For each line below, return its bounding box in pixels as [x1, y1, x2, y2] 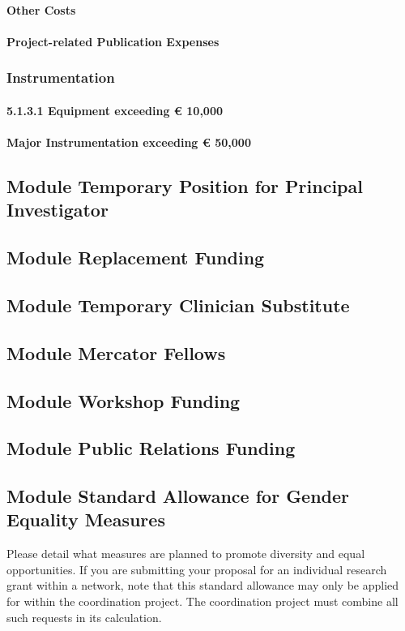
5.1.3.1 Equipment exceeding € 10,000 [6, 101, 224, 118]
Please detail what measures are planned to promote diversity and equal [6, 545, 365, 562]
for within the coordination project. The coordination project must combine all [6, 593, 399, 610]
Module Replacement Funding [6, 245, 265, 270]
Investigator [6, 197, 109, 222]
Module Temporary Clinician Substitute [6, 292, 350, 317]
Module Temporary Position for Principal [6, 173, 363, 198]
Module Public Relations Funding [6, 436, 296, 461]
